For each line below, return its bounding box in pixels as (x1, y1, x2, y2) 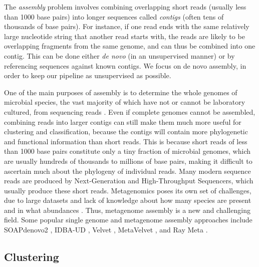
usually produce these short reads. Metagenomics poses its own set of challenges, (4, 185, 251, 195)
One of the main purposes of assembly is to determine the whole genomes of (4, 87, 237, 97)
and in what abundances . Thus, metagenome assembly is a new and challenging (4, 204, 250, 215)
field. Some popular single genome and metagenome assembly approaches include (4, 214, 252, 225)
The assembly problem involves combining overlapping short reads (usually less (4, 2, 246, 12)
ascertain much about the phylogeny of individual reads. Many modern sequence (4, 165, 251, 176)
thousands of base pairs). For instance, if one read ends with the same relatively (4, 21, 249, 32)
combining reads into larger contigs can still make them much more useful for (4, 116, 241, 127)
